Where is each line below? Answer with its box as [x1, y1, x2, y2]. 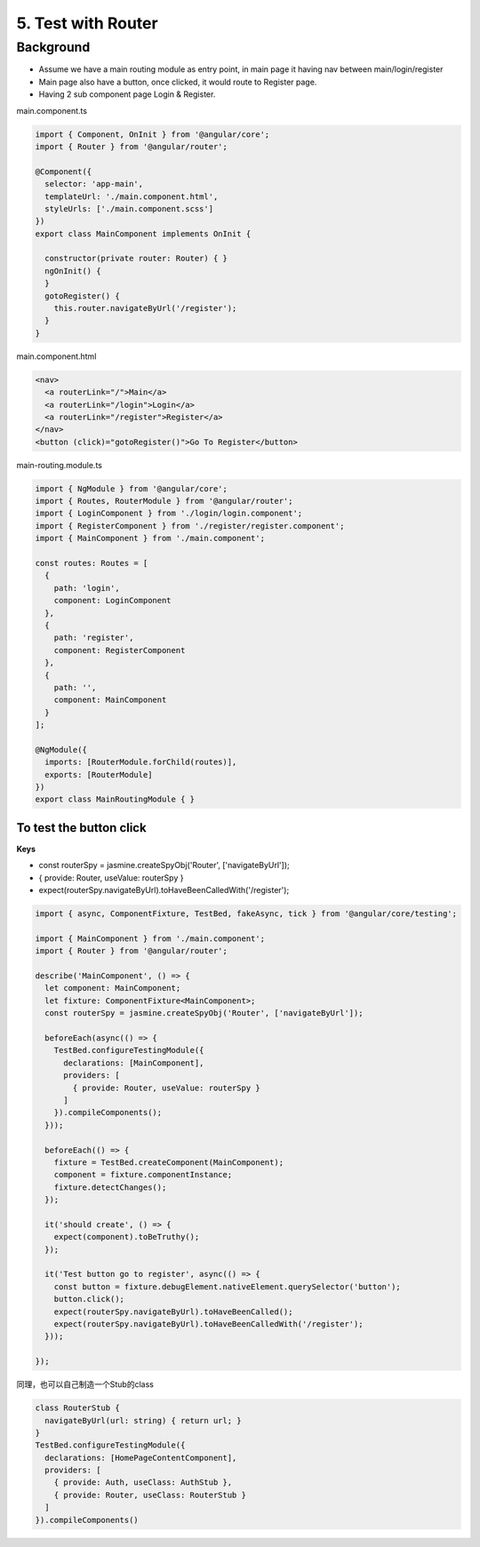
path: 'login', [53, 583, 120, 593]
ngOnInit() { [44, 266, 101, 275]
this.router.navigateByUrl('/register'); [53, 303, 237, 314]
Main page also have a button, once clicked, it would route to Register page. [38, 76, 317, 87]
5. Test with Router [16, 13, 159, 33]
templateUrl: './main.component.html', [44, 191, 219, 202]
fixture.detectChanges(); [53, 1182, 167, 1192]
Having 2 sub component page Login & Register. [38, 89, 216, 100]
